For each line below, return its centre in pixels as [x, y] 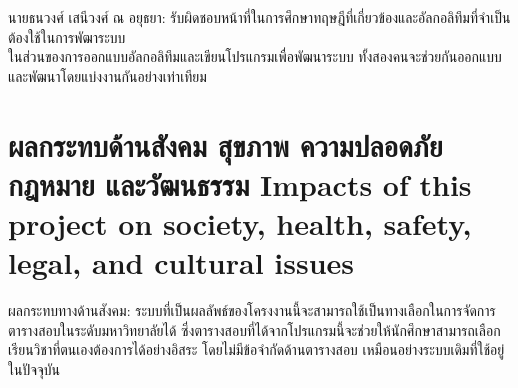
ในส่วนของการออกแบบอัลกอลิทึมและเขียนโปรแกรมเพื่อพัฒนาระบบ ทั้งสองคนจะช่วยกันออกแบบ [255, 56]
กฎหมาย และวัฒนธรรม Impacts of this [240, 183]
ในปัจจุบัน [34, 368]
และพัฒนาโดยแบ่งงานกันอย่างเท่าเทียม [107, 75]
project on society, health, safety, [240, 222]
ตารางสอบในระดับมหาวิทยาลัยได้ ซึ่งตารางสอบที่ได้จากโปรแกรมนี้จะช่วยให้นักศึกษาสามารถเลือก [254, 329]
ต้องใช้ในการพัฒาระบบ [67, 36]
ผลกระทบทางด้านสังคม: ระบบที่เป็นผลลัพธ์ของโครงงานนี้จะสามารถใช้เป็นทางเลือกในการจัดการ [252, 310]
